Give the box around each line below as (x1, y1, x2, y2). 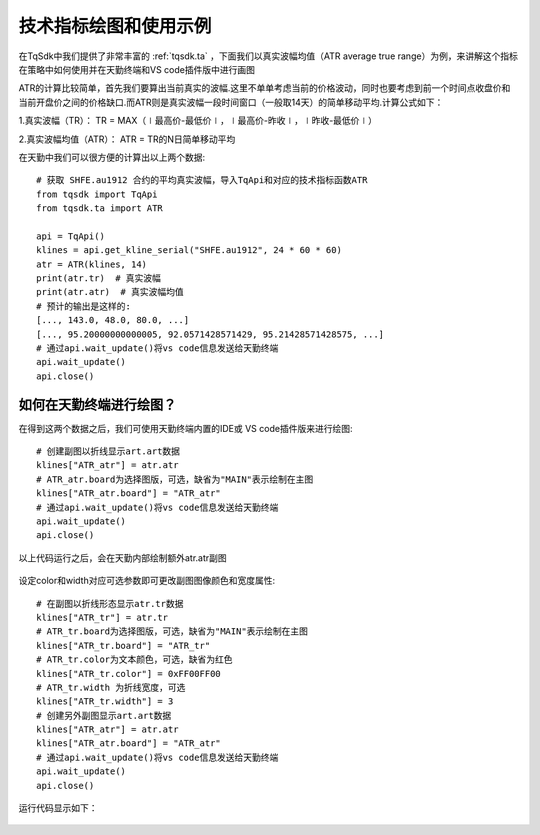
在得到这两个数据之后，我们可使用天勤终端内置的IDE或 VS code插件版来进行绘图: (18, 422, 353, 434)
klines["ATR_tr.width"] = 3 (36, 696, 174, 707)
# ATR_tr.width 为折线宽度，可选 (36, 681, 186, 693)
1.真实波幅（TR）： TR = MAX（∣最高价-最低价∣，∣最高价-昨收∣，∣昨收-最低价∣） (18, 115, 378, 127)
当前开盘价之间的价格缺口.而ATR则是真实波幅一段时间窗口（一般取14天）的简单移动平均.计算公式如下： (18, 96, 444, 108)
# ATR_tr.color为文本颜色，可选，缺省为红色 (36, 654, 234, 665)
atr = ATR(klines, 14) (36, 258, 148, 270)
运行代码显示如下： (18, 802, 98, 814)
